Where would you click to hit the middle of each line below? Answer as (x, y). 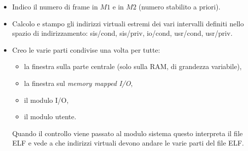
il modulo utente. (50, 116)
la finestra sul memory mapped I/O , (78, 83)
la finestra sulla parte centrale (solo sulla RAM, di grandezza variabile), (133, 66)
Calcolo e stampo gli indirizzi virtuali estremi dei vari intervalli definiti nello (128, 23)
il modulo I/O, (46, 100)
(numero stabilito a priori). (180, 6)
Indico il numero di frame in (55, 6)
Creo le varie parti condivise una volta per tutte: (86, 49)
